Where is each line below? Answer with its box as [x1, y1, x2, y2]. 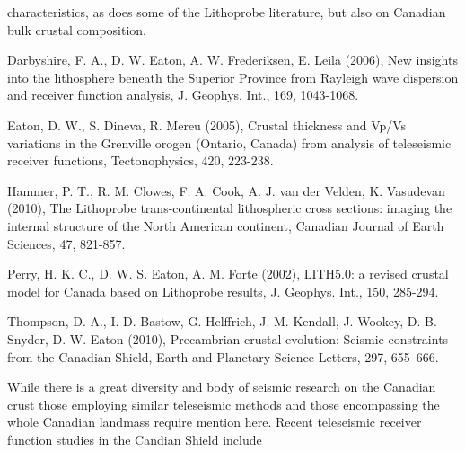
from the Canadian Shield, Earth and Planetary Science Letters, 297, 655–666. [7, 347, 439, 366]
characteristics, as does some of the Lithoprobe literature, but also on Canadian [7, 3, 446, 21]
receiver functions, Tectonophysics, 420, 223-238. [7, 151, 274, 170]
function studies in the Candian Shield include [7, 430, 262, 448]
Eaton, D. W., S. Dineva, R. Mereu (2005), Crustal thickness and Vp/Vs [7, 115, 407, 134]
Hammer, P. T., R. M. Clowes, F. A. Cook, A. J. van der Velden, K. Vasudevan [7, 181, 445, 199]
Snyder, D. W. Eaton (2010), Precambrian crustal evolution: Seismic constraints [7, 329, 449, 348]
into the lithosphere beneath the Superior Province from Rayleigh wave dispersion [7, 67, 459, 86]
